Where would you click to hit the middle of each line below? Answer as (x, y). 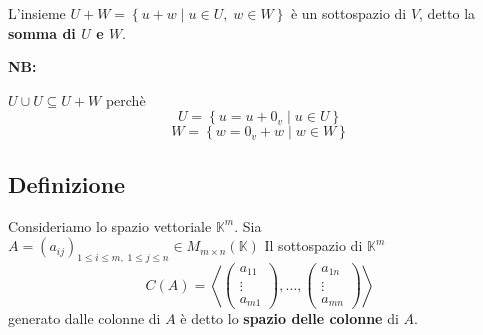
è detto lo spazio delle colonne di (289, 318)
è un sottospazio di (348, 13)
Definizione (67, 183)
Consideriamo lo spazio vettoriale (110, 225)
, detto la (447, 13)
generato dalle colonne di (84, 318)
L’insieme (37, 13)
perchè (125, 99)
